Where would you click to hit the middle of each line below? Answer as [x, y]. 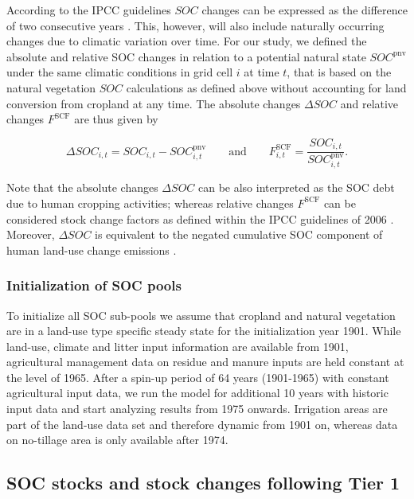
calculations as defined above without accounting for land [266, 87]
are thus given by [116, 119]
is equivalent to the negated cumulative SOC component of [239, 234]
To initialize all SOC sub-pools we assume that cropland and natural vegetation [201, 315]
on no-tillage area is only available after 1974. [117, 440]
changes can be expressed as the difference [305, 10]
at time [262, 72]
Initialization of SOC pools [94, 285]
